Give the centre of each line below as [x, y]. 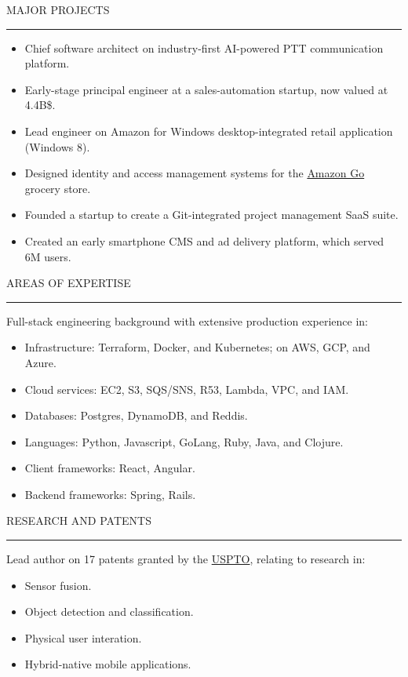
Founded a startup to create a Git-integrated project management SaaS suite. [211, 215]
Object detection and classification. [109, 611]
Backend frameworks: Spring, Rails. [110, 494]
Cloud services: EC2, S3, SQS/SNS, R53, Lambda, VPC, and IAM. [187, 389]
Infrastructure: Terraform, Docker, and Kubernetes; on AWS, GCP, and [197, 347]
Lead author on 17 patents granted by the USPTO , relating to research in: [186, 559]
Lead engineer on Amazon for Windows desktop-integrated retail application [209, 131]
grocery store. [58, 188]
